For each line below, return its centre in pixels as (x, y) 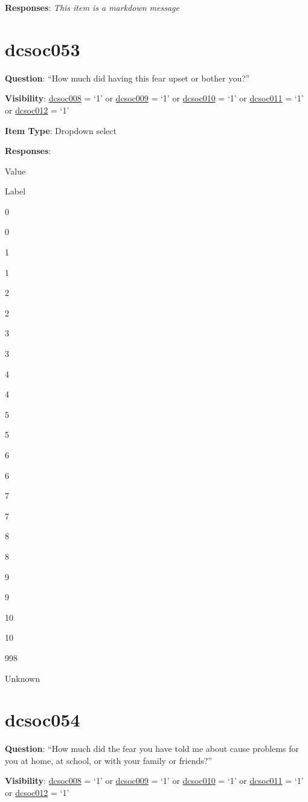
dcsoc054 (43, 720)
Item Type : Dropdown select (61, 130)
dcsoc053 (43, 49)
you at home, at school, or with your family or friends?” (108, 760)
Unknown (22, 678)
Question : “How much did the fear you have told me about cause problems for (152, 749)
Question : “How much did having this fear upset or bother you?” (127, 78)
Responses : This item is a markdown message (92, 7)
